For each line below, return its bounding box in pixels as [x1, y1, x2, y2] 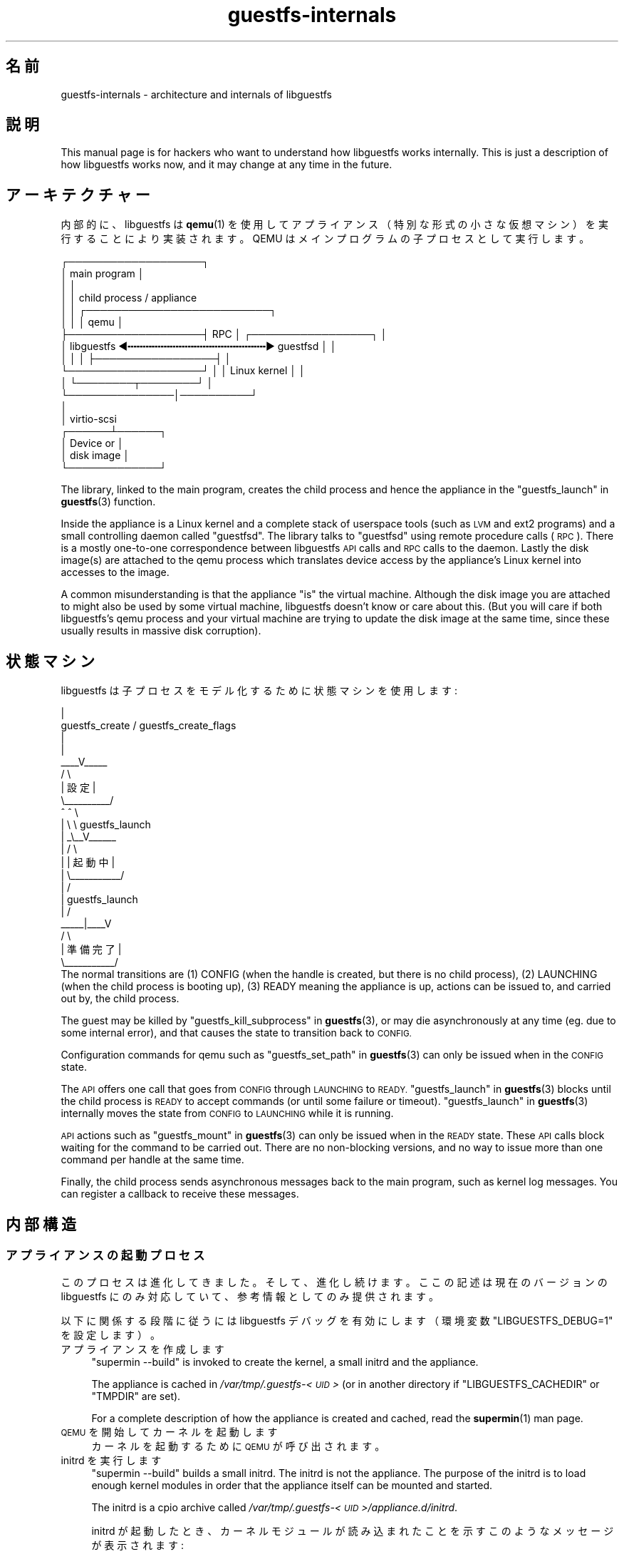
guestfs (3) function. [61, 495, 156, 508]
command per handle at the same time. [61, 1153, 244, 1166]
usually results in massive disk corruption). [61, 624, 261, 637]
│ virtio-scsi [61, 413, 117, 426]
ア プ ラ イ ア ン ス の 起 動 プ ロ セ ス [6, 1247, 205, 1262]
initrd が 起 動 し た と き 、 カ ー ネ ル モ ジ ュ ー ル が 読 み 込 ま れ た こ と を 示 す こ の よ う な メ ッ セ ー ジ [91, 1525, 614, 1538]
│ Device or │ [61, 437, 124, 450]
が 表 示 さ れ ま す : [91, 1539, 184, 1552]
